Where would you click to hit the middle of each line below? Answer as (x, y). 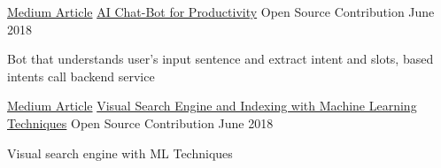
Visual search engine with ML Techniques (120, 153)
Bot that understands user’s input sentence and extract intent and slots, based (220, 59)
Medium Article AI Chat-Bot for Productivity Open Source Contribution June (221, 11)
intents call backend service (81, 76)
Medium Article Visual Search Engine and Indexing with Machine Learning (212, 106)
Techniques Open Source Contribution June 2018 (140, 122)
